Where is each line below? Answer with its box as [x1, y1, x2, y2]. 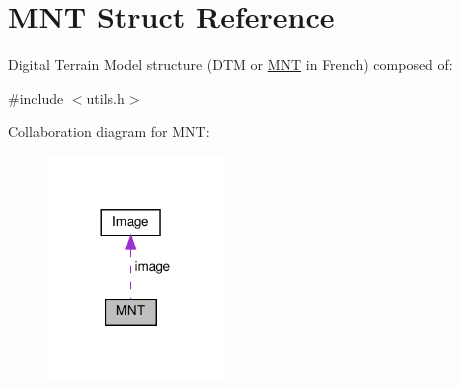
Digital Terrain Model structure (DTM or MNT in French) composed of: [8, 54, 453, 75]
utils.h [86, 87, 125, 108]
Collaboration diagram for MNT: [8, 121, 210, 142]
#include [8, 87, 64, 108]
